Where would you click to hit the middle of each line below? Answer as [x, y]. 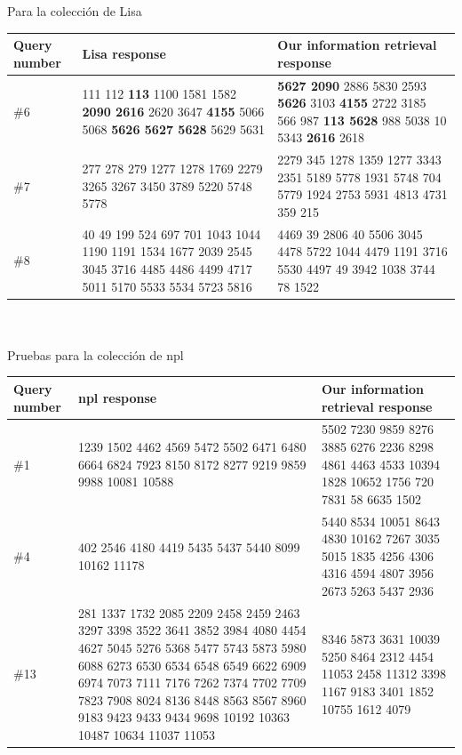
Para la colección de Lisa [75, 11]
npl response [117, 397]
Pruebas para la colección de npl [96, 354]
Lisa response [124, 53]
